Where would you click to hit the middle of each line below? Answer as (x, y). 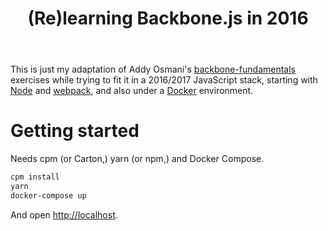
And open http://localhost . (64, 214)
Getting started (75, 131)
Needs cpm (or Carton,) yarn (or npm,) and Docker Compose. (137, 159)
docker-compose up (48, 195)
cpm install (35, 177)
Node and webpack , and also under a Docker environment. (132, 91)
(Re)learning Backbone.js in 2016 (168, 18)
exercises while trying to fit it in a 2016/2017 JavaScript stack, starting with (164, 80)
